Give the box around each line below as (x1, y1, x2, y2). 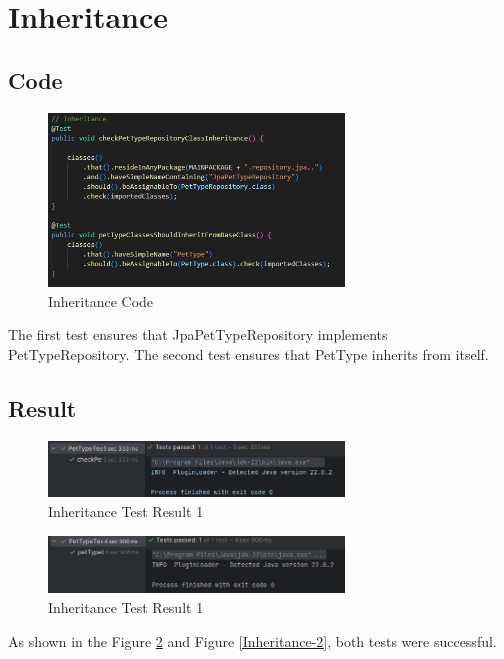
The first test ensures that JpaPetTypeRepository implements (8, 324, 388, 345)
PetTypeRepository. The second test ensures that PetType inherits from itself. (8, 343, 489, 364)
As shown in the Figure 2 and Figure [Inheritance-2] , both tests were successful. (8, 630, 497, 651)
